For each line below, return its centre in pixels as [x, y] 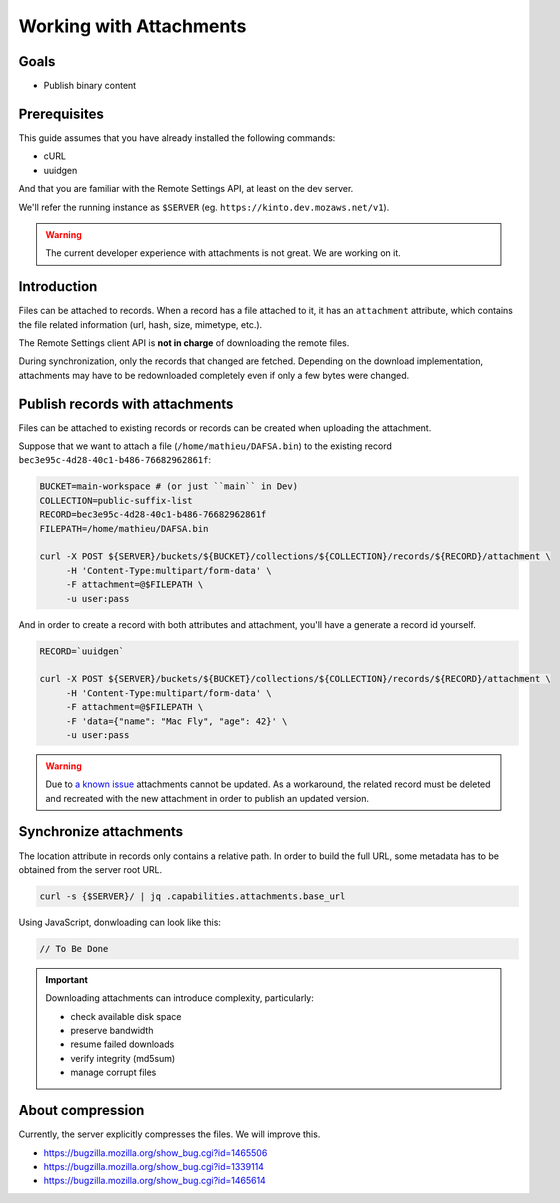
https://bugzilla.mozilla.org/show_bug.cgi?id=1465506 [155, 1152]
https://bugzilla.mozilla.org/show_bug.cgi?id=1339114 [154, 1166]
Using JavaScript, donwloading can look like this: [120, 922]
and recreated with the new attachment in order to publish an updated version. [207, 798]
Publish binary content [90, 86]
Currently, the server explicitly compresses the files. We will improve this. [169, 1134]
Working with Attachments [132, 26]
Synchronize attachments [101, 831]
